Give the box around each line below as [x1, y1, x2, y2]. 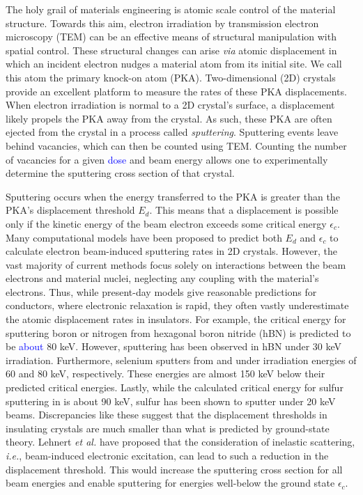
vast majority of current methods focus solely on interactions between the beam [6, 257, 346, 272]
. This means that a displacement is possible [149, 203, 339, 217]
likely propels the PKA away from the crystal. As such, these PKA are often [6, 111, 332, 125]
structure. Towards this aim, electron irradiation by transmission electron [6, 15, 319, 30]
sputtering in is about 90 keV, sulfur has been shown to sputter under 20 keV [6, 393, 336, 408]
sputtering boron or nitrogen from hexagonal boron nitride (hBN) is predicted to [6, 325, 351, 340]
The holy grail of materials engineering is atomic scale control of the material [6, 2, 336, 16]
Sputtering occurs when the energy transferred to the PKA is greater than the [6, 189, 340, 203]
